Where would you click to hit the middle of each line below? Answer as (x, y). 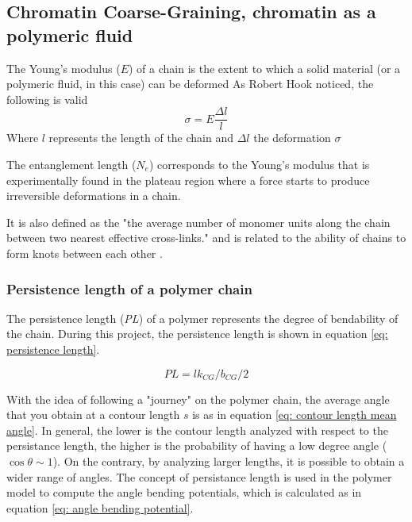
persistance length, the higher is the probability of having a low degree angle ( (197, 445)
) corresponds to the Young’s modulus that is (259, 165)
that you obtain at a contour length (93, 415)
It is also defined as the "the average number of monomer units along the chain (198, 222)
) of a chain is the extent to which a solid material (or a (265, 68)
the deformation (292, 138)
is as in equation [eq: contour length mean (295, 415)
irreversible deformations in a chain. (94, 196)
